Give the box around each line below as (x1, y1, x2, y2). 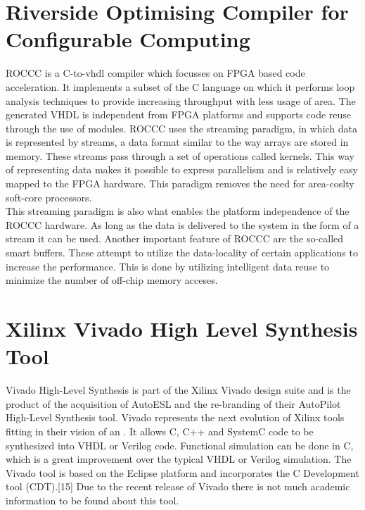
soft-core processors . (6, 189, 92, 204)
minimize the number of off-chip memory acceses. (6, 273, 218, 287)
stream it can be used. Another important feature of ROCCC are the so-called (6, 231, 344, 246)
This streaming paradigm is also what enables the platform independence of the (6, 204, 350, 218)
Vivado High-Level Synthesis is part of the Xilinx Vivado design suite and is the (6, 382, 351, 397)
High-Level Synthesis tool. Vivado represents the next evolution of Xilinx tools (6, 410, 345, 425)
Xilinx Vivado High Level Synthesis (6, 314, 358, 342)
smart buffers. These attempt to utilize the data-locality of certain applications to (6, 245, 358, 260)
